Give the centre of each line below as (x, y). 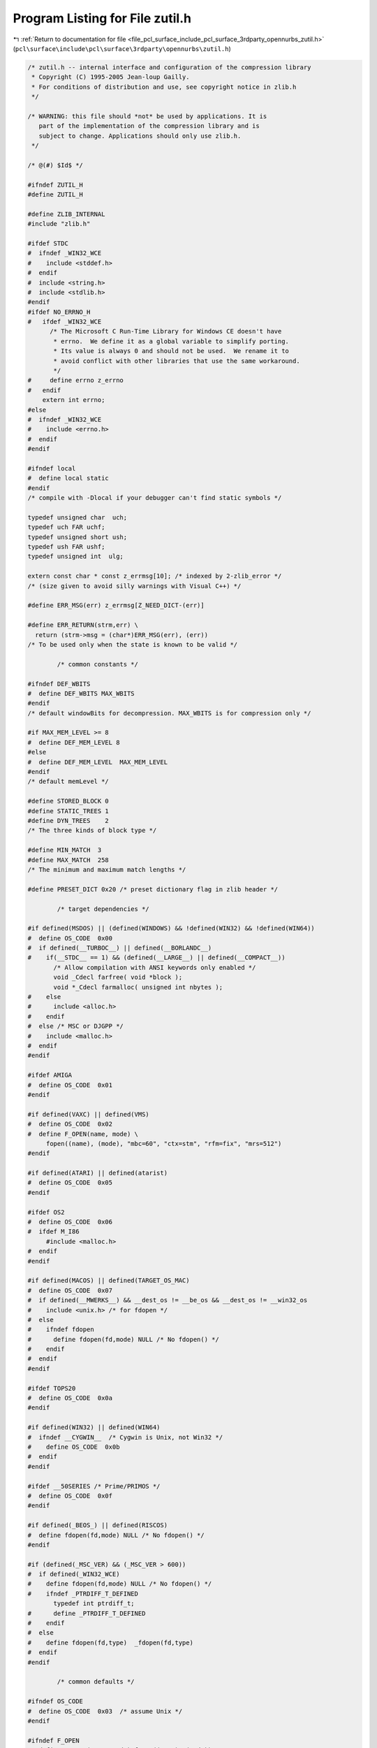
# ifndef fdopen (61, 1330)
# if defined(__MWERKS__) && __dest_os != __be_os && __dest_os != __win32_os (168, 1300)
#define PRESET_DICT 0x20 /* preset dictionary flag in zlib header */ (153, 889)
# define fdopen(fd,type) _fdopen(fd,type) (110, 1642)
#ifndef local (52, 468)
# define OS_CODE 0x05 (70, 1183)
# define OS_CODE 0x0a (70, 1398)
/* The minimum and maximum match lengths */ (107, 869)
